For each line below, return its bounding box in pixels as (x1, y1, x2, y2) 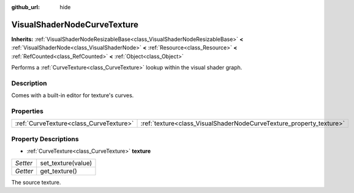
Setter (15, 159, 33, 167)
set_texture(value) (40, 159, 92, 167)
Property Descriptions (11, 134, 79, 143)
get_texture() (40, 167, 78, 175)
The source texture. (11, 178, 61, 186)
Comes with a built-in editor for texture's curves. (11, 92, 134, 99)
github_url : (11, 4, 40, 10)
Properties (11, 107, 44, 115)
